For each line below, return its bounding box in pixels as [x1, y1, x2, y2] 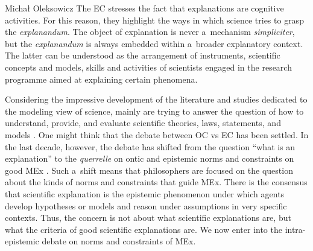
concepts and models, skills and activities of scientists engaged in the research [5, 60, 292, 73]
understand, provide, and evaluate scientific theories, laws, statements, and [5, 116, 281, 129]
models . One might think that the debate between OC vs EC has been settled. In [5, 128, 309, 141]
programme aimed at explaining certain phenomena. [5, 72, 198, 85]
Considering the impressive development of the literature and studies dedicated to [5, 93, 308, 106]
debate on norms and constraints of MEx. [42, 235, 196, 247]
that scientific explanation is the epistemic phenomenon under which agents [5, 187, 285, 200]
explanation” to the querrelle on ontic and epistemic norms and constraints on [5, 152, 294, 165]
